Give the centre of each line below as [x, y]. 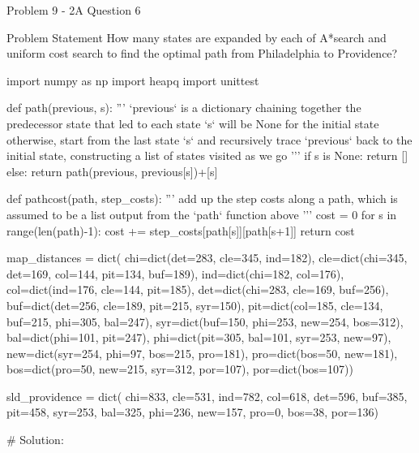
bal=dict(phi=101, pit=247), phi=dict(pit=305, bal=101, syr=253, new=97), [199, 337]
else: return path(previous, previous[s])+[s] [112, 171]
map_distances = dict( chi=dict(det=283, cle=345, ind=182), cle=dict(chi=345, [207, 258]
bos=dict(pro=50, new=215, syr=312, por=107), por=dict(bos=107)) [180, 369]
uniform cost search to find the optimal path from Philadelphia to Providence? [202, 53]
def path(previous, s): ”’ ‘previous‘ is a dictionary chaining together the [184, 108]
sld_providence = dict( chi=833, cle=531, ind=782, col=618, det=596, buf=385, [207, 396]
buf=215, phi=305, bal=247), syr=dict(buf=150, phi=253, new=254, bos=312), [205, 321]
